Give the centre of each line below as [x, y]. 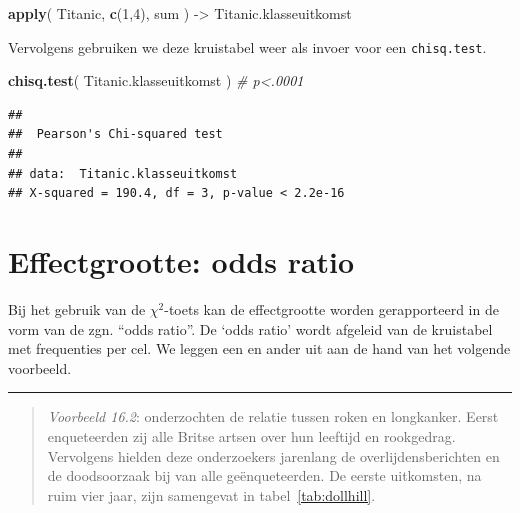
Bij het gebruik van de [77, 308]
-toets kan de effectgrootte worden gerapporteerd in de [331, 308]
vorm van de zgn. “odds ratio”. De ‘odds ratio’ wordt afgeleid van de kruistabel [250, 328]
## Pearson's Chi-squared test [115, 134]
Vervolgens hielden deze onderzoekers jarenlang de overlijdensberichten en [273, 455]
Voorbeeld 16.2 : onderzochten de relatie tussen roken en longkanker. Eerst [273, 416]
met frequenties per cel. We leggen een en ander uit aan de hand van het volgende [259, 348]
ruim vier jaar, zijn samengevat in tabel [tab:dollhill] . [211, 494]
